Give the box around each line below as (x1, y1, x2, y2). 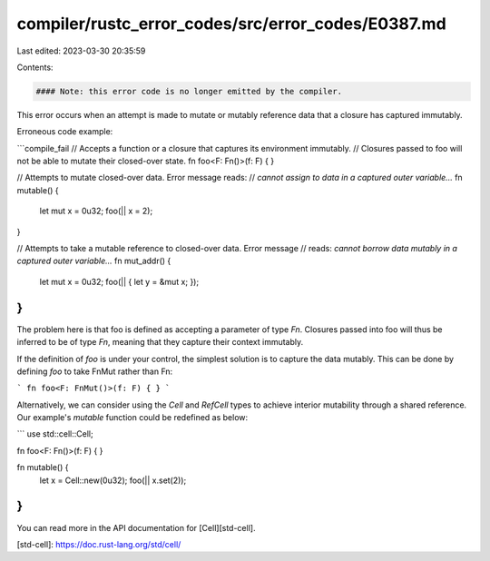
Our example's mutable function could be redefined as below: (16, 412, 249, 423)
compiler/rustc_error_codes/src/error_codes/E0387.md (16, 14, 446, 34)
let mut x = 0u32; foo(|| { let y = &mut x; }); (39, 276, 200, 287)
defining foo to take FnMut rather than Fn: (16, 366, 173, 377)
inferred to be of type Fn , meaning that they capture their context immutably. (16, 337, 304, 348)
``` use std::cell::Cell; (16, 428, 94, 439)
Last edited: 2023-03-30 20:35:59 (16, 45, 146, 56)
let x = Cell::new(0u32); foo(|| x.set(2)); (39, 475, 187, 486)
